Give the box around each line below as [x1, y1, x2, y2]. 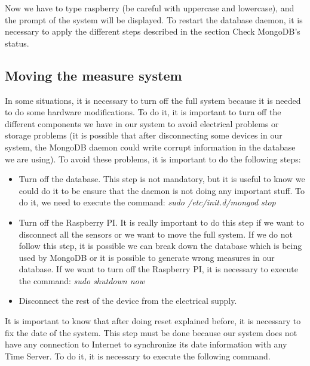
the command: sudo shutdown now [19, 274, 145, 287]
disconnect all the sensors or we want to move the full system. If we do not [19, 227, 293, 240]
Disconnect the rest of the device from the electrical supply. [19, 294, 237, 307]
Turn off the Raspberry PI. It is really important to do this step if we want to [19, 216, 305, 228]
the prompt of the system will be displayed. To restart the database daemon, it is [5, 13, 303, 26]
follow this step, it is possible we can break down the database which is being [19, 239, 302, 252]
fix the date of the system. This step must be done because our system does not [5, 326, 297, 339]
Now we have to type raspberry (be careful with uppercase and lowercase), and [5, 2, 294, 14]
